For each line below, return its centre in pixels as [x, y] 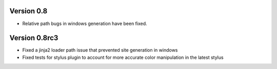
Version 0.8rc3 [34, 38]
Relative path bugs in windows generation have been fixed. [85, 24]
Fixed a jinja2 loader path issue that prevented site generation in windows [100, 50]
